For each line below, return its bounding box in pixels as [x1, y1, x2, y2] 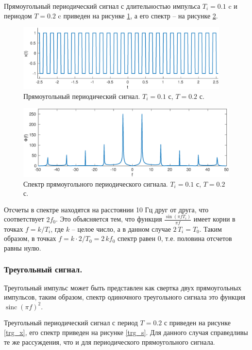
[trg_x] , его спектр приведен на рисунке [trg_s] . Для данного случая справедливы [4, 327, 248, 337]
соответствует [4, 214, 44, 224]
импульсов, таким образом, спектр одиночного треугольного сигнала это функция [4, 292, 246, 302]
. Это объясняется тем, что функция [56, 214, 162, 224]
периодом [4, 10, 32, 20]
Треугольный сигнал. [4, 263, 83, 275]
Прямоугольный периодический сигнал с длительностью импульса [4, 1, 201, 11]
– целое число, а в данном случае [71, 223, 171, 234]
